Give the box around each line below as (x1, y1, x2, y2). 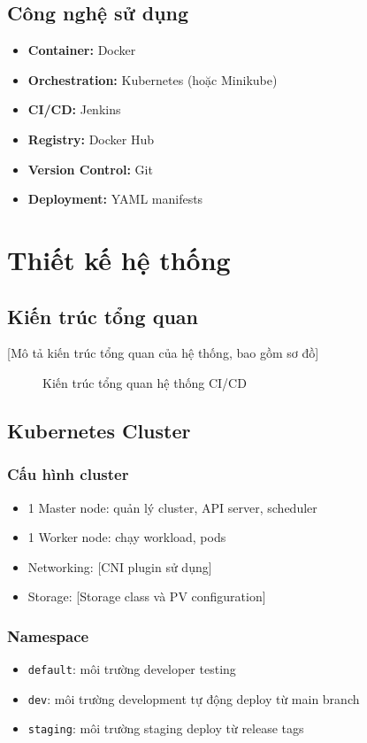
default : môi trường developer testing (27, 660, 236, 678)
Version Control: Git (27, 159, 153, 178)
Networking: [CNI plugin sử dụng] (27, 557, 212, 576)
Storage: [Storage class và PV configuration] (27, 587, 266, 606)
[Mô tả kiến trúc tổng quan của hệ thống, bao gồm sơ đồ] (7, 344, 319, 362)
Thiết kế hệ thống (7, 241, 231, 277)
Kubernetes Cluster (7, 416, 191, 444)
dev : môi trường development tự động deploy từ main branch (27, 689, 360, 708)
